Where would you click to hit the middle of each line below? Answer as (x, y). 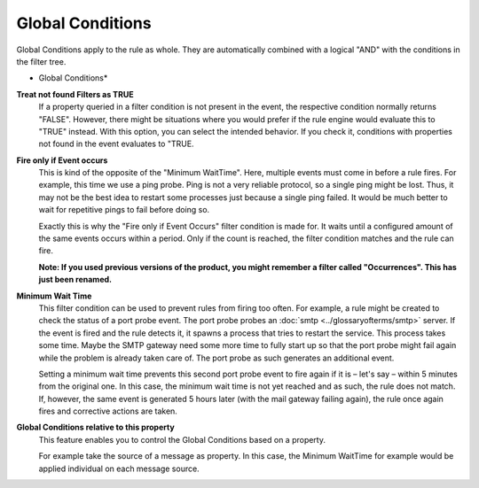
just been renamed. (75, 280)
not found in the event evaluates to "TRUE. (116, 144)
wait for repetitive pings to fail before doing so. (124, 210)
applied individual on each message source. (119, 469)
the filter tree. (41, 61)
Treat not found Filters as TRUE (75, 94)
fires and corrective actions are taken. (108, 411)
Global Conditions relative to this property (95, 427)
